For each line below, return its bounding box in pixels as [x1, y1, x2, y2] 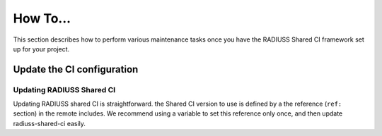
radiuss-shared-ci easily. [13, 119, 86, 128]
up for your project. [13, 44, 70, 53]
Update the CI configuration [13, 63, 139, 75]
